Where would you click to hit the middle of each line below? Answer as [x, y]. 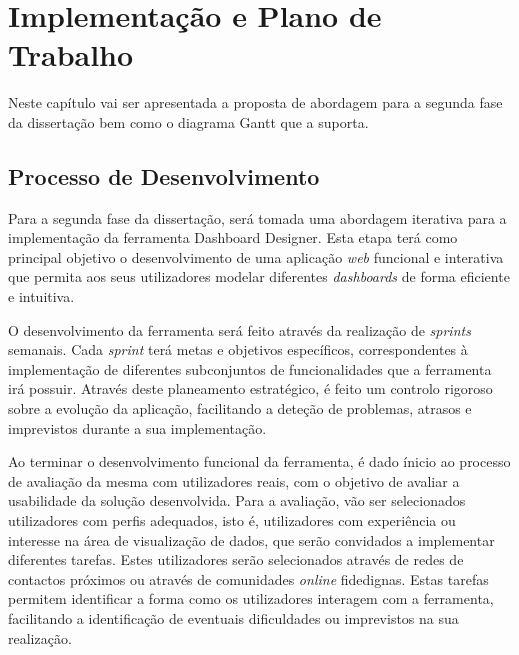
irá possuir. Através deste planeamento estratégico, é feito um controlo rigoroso [250, 388]
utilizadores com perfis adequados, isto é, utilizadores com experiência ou [232, 520]
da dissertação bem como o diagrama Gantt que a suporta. [188, 121]
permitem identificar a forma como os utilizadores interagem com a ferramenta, [251, 598]
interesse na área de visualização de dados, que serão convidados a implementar [251, 539]
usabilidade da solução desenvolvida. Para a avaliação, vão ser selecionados [237, 500]
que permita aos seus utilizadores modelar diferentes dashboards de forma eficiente [259, 276]
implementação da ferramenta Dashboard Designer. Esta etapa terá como [233, 237]
